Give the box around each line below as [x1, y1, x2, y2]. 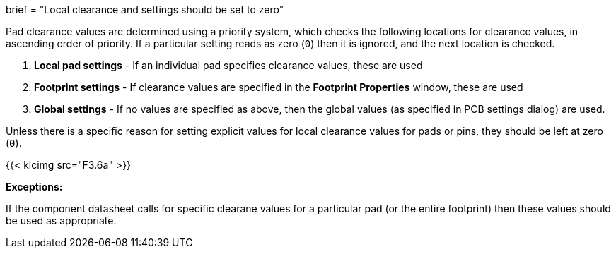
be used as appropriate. [6, 214, 117, 226]
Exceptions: [6, 181, 63, 193]
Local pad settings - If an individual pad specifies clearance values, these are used [34, 59, 423, 71]
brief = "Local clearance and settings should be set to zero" [6, 4, 284, 16]
